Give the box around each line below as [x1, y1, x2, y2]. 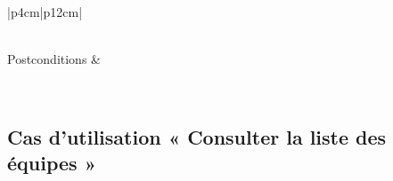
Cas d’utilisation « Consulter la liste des [7, 122, 387, 150]
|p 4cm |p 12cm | [7, 3, 83, 20]
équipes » [7, 149, 97, 177]
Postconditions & [7, 50, 101, 68]
